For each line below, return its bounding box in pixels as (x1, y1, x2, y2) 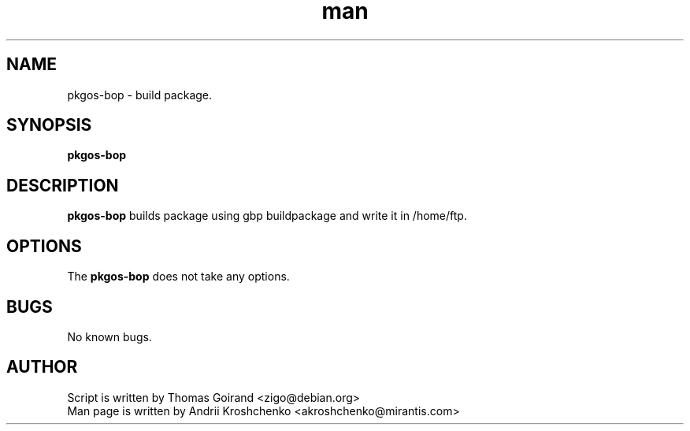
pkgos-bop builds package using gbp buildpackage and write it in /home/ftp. (67, 209, 467, 223)
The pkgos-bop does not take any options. (67, 269, 290, 284)
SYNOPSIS (6, 115, 92, 136)
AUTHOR (6, 357, 78, 377)
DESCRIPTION (6, 175, 119, 195)
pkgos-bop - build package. (67, 87, 213, 102)
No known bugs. (67, 329, 152, 344)
